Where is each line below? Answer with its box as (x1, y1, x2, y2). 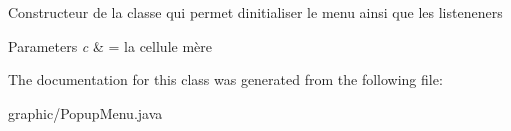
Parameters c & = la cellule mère (8, 35, 212, 56)
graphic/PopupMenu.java (8, 102, 163, 123)
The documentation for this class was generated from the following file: (8, 69, 443, 90)
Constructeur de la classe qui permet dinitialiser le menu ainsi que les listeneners (8, 2, 503, 22)
